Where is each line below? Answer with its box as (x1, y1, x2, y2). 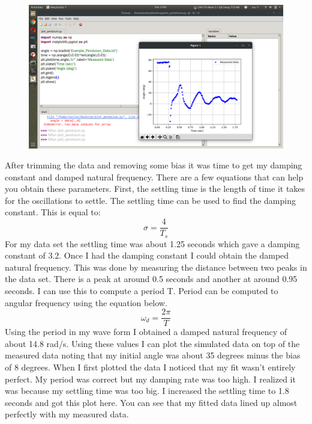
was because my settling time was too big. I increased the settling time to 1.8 (5, 384, 289, 397)
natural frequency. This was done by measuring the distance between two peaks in (5, 260, 307, 273)
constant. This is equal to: (5, 206, 101, 218)
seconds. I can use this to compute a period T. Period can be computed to (5, 284, 278, 296)
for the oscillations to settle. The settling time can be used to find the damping (5, 194, 296, 206)
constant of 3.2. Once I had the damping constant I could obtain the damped (5, 249, 289, 262)
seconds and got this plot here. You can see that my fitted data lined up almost (5, 396, 298, 408)
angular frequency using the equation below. (5, 296, 167, 309)
